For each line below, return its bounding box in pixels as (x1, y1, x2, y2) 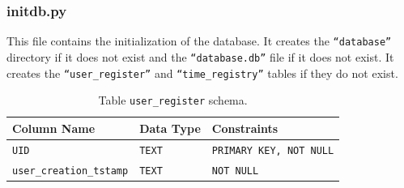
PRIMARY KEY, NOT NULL (211, 144, 334, 156)
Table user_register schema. (98, 92, 248, 109)
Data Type (139, 119, 201, 136)
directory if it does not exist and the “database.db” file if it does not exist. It (6, 48, 394, 65)
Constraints (211, 119, 279, 136)
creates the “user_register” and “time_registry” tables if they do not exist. (6, 64, 398, 81)
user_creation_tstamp (12, 164, 129, 177)
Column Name (12, 119, 96, 136)
